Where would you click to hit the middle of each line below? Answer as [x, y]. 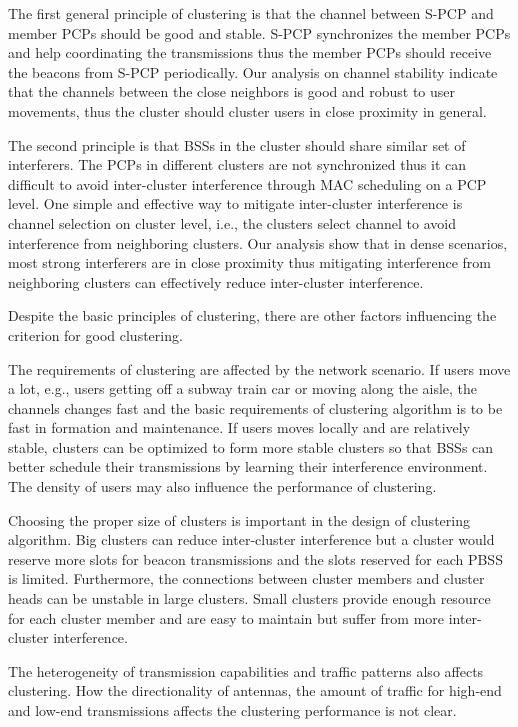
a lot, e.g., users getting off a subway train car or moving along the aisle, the [243, 388]
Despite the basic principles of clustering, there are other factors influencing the [252, 315]
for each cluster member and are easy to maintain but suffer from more [226, 617]
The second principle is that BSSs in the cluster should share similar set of [237, 144]
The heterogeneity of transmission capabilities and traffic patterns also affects [246, 670]
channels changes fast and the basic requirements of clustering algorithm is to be [255, 407]
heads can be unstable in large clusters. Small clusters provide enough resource [249, 598]
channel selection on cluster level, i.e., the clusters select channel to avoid [232, 222]
